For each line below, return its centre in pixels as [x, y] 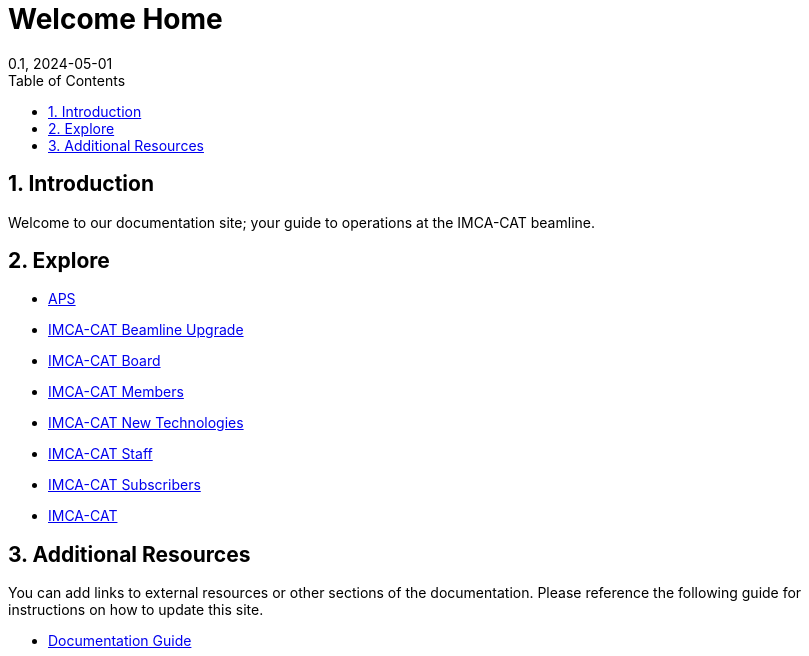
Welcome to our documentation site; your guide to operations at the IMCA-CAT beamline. [301, 222]
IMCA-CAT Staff [100, 454]
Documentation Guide [120, 641]
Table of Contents [67, 80]
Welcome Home [115, 19]
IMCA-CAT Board [104, 361]
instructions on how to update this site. [136, 610]
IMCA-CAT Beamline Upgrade [146, 330]
